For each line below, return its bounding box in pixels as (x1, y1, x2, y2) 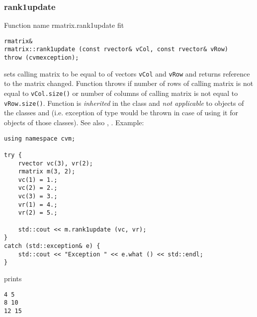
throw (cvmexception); (4, 54, 79, 62)
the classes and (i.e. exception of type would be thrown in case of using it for (4, 107, 239, 118)
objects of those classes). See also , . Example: (4, 117, 144, 127)
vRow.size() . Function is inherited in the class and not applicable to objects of (4, 97, 244, 108)
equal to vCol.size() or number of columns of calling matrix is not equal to (4, 88, 238, 98)
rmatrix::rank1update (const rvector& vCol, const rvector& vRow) (4, 46, 229, 53)
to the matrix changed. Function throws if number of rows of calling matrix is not (4, 78, 254, 88)
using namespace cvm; (4, 135, 76, 142)
